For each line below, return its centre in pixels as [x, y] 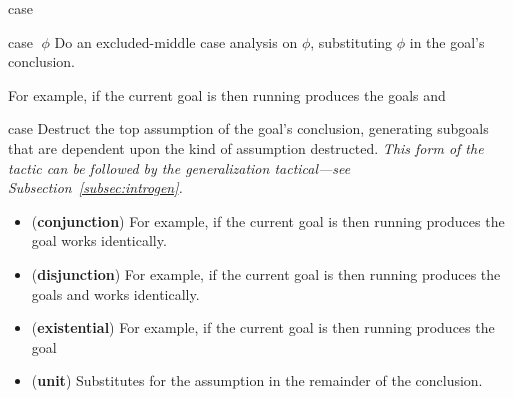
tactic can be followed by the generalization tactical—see [179, 167]
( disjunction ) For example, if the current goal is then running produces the [266, 273]
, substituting [351, 41]
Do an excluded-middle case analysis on [176, 41]
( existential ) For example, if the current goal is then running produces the [263, 327]
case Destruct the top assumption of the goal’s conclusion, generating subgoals [248, 128]
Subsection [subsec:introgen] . [95, 187]
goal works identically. [99, 240]
